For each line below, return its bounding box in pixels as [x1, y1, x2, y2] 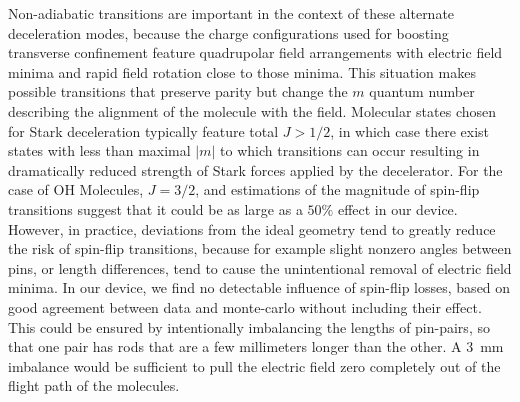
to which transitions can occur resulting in [220, 140, 480, 161]
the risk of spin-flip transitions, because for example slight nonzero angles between [8, 238, 512, 259]
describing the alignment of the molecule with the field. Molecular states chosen [8, 100, 497, 121]
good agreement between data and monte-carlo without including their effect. [8, 296, 482, 317]
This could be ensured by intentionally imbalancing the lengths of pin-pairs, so [8, 316, 490, 337]
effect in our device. [337, 198, 458, 219]
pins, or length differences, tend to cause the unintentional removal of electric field [8, 257, 512, 278]
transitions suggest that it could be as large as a [8, 198, 303, 219]
